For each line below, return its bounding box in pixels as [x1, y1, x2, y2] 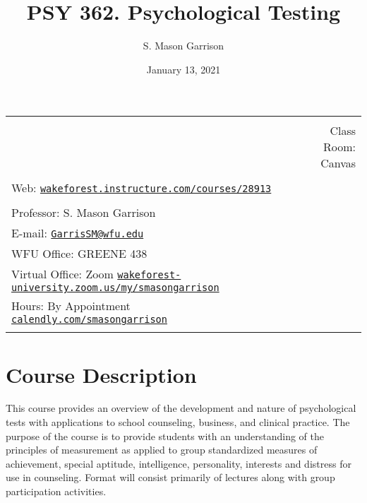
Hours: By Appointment [11, 297, 131, 314]
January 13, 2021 [146, 61, 221, 76]
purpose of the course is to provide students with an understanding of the [6, 428, 324, 443]
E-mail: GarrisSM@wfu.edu [11, 225, 144, 242]
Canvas [320, 155, 356, 172]
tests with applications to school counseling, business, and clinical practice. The [6, 415, 350, 430]
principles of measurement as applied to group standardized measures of [6, 442, 318, 457]
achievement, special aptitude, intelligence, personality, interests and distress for [6, 456, 351, 471]
